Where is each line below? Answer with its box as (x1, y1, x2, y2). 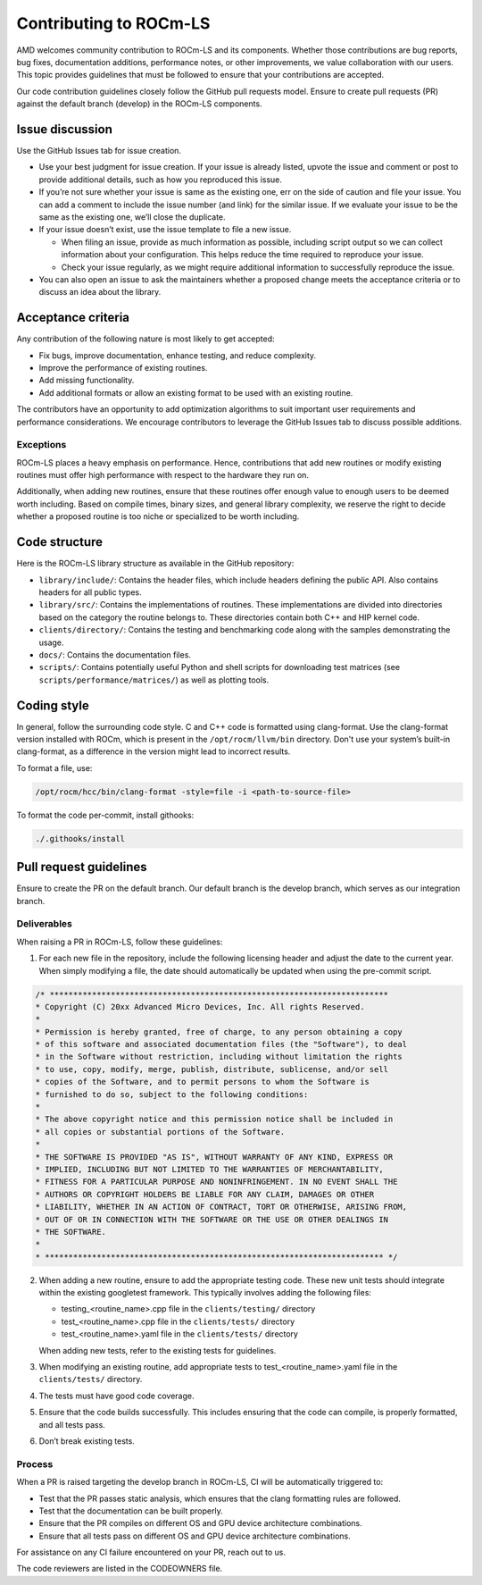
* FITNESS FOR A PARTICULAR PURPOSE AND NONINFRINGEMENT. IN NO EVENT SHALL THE (35, 1177, 398, 1187)
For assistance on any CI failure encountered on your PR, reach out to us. (16, 1547, 286, 1558)
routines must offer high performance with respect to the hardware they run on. (16, 470, 310, 481)
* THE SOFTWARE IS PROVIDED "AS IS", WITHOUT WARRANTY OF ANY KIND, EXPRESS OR (35, 1152, 394, 1161)
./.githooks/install (35, 834, 125, 843)
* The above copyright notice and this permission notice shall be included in (35, 1114, 394, 1125)
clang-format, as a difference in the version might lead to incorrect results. (16, 746, 291, 757)
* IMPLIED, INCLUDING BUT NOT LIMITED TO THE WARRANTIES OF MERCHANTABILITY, (35, 1164, 384, 1174)
